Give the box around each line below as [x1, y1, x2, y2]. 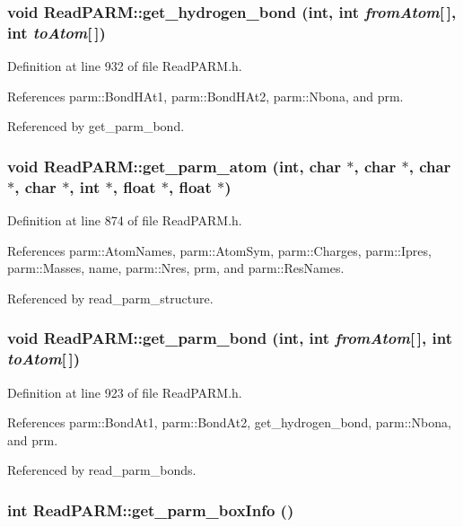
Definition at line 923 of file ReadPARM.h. [7, 382, 242, 401]
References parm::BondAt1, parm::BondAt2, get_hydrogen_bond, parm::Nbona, [7, 413, 451, 432]
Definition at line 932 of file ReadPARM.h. [7, 57, 242, 75]
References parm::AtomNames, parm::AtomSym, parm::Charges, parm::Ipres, [7, 241, 432, 259]
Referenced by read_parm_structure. [7, 288, 214, 307]
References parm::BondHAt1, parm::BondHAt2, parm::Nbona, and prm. [7, 86, 404, 105]
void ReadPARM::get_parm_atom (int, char [7, 154, 342, 177]
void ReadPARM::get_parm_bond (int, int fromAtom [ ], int [7, 327, 452, 349]
